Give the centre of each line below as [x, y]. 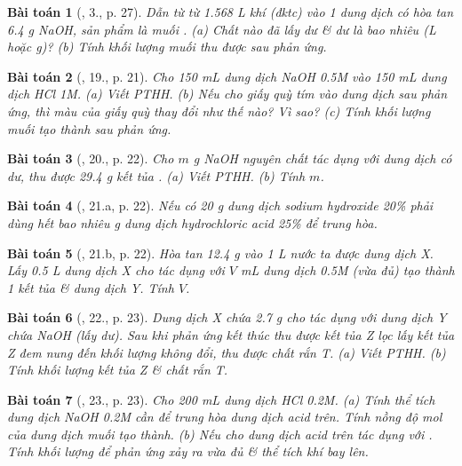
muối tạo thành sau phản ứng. [89, 128]
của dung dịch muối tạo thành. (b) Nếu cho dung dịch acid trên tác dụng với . [220, 434]
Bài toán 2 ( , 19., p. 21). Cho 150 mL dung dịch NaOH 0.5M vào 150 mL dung [227, 76]
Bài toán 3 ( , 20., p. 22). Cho [91, 158]
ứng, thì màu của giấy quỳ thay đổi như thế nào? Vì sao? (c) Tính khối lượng [219, 111]
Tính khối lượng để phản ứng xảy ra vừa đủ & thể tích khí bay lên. [188, 451]
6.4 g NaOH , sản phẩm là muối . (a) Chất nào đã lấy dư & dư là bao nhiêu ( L [222, 29]
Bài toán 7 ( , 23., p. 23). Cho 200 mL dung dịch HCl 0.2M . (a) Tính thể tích [221, 399]
